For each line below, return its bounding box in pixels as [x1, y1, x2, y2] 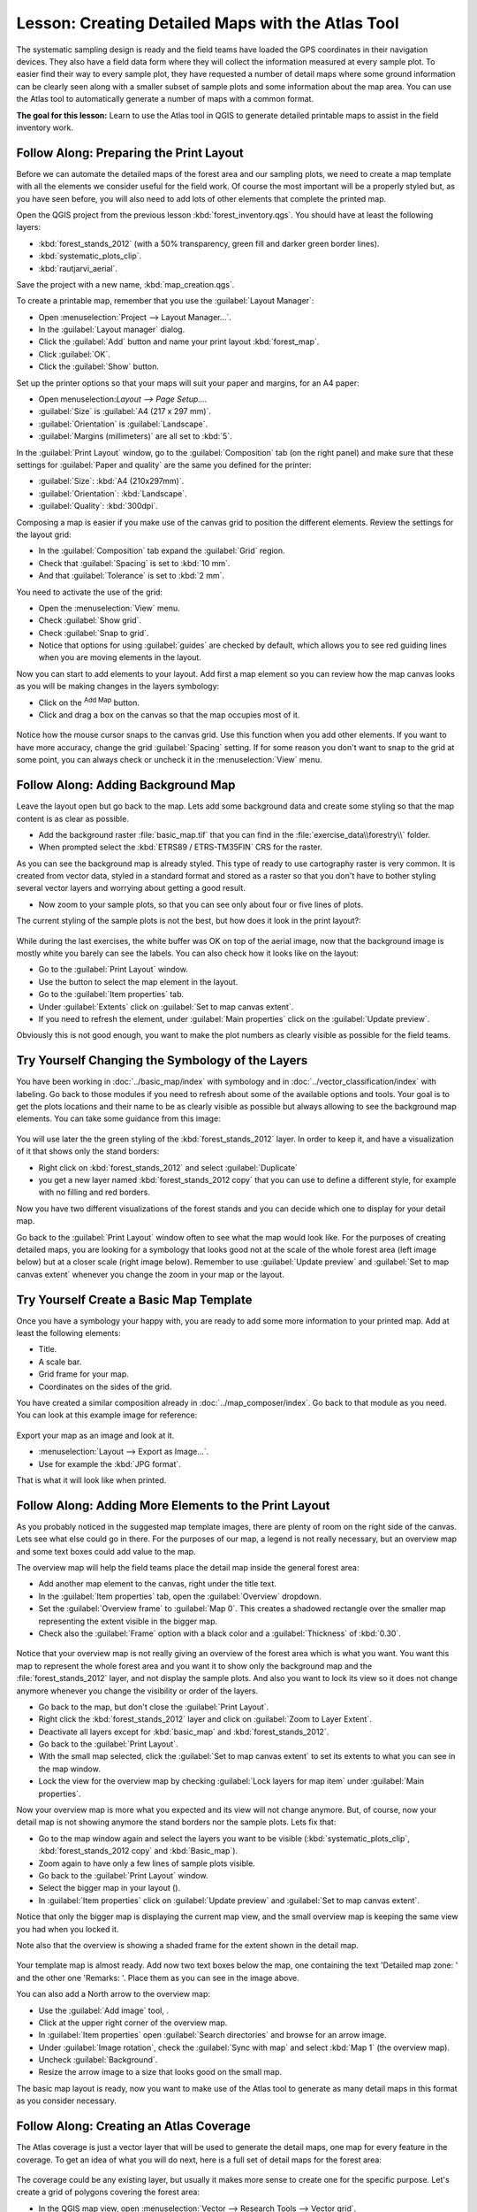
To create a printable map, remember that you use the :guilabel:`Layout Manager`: [16, 296, 314, 306]
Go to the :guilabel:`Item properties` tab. [38, 989, 185, 1000]
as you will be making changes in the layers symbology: [16, 681, 220, 692]
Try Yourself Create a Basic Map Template [16, 1292, 253, 1307]
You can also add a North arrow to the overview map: [16, 1989, 211, 2000]
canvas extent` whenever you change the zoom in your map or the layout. [16, 1269, 284, 1279]
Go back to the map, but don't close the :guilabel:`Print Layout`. [38, 1701, 269, 1712]
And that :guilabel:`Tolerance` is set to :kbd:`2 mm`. [38, 571, 225, 581]
